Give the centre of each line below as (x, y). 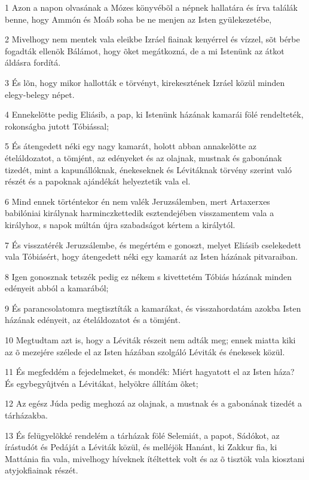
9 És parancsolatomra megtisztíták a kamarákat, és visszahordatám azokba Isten (153, 308)
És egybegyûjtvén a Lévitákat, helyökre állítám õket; (102, 383)
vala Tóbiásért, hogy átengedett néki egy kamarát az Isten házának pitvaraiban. (152, 256)
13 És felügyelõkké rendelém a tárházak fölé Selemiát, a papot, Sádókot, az (142, 435)
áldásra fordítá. (33, 62)
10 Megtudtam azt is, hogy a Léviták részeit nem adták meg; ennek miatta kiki (150, 340)
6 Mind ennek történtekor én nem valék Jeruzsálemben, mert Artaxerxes (137, 201)
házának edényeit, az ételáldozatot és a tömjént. (93, 320)
